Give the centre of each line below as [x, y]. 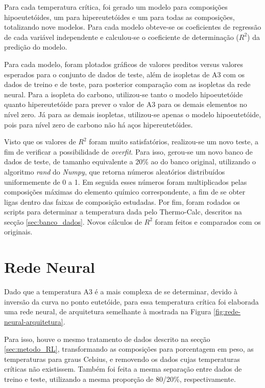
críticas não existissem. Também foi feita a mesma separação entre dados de [123, 369]
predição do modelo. [36, 47]
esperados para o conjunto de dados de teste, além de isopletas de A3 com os [125, 74]
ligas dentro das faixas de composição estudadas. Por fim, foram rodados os [122, 201]
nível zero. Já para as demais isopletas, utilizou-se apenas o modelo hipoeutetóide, [133, 114]
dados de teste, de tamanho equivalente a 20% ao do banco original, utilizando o [130, 161]
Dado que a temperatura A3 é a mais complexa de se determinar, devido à [121, 292]
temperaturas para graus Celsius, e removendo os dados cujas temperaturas [122, 359]
